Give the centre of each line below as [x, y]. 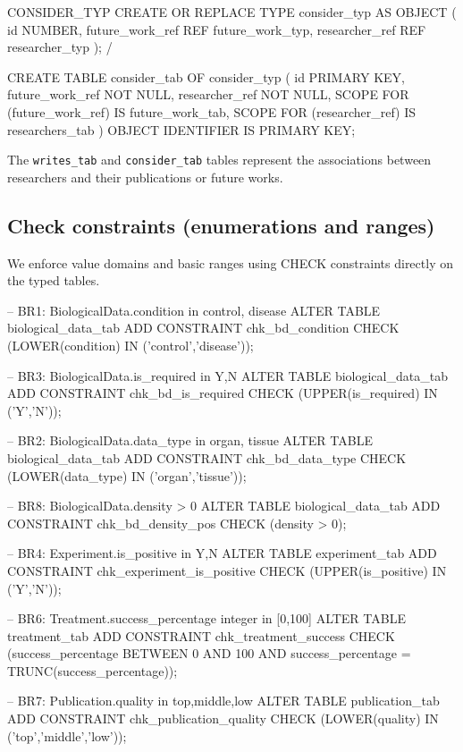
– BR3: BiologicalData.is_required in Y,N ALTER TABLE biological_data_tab [227, 375]
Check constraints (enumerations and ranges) [221, 225]
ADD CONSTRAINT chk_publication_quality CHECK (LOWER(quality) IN [223, 718]
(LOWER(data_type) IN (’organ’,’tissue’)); [127, 475]
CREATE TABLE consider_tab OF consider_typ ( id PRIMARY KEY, [206, 76]
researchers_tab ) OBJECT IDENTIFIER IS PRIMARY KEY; [181, 129]
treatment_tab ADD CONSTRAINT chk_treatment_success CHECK [201, 635]
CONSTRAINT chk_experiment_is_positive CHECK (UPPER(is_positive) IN [227, 570]
